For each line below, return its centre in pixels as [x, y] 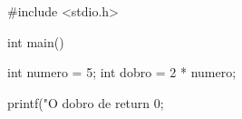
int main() [36, 41]
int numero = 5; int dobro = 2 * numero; [122, 72]
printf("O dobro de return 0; [86, 102]
